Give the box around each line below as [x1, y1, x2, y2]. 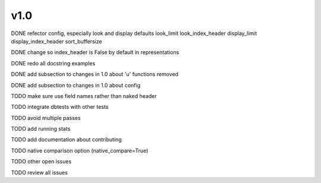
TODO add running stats [11, 125, 71, 132]
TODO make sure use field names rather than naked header [11, 92, 157, 99]
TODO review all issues [11, 169, 68, 176]
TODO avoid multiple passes [11, 114, 81, 121]
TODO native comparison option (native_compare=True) [11, 147, 149, 154]
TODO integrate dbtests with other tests [11, 103, 109, 111]
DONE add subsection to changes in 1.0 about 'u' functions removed [11, 71, 178, 78]
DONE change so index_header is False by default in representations [11, 49, 180, 56]
